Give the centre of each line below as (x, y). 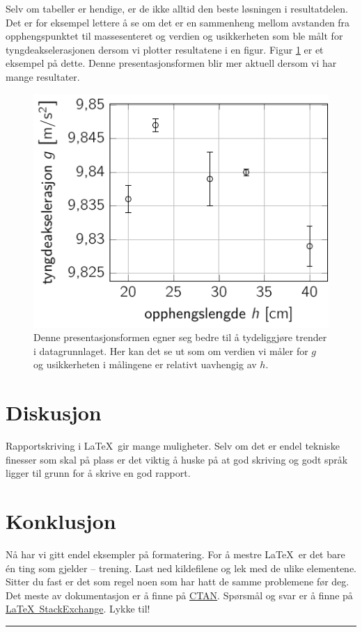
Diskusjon (54, 412)
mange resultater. (43, 76)
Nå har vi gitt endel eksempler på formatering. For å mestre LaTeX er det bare (175, 554)
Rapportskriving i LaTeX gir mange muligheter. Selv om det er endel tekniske (173, 446)
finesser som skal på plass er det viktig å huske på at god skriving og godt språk (177, 459)
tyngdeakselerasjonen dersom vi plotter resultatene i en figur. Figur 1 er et (165, 49)
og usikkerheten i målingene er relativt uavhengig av (145, 364)
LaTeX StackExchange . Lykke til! (78, 609)
